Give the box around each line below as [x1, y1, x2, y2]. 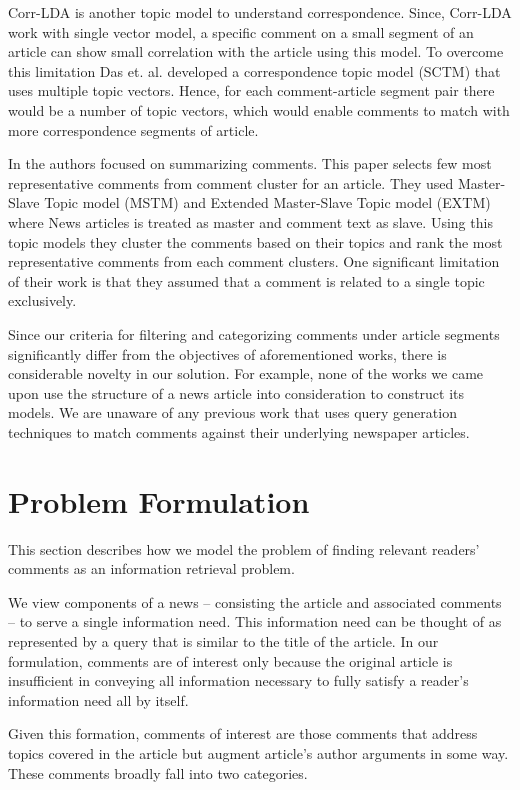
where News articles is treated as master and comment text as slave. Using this [8, 211, 493, 232]
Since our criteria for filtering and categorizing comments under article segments [8, 323, 500, 344]
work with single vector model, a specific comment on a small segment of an [8, 21, 474, 42]
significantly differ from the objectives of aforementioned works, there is [8, 343, 447, 364]
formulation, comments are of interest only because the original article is [8, 650, 453, 671]
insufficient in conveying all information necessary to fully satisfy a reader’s [8, 670, 469, 691]
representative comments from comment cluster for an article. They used [8, 172, 454, 193]
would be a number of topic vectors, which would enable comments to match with [8, 99, 510, 120]
